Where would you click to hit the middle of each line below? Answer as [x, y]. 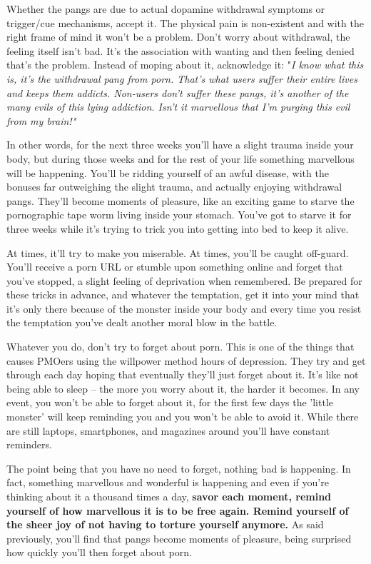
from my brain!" [41, 120]
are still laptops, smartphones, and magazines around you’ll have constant [168, 430]
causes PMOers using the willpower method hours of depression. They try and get [186, 360]
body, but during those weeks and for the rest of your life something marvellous [181, 158]
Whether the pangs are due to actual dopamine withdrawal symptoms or [166, 9]
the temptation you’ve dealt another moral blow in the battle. [142, 322]
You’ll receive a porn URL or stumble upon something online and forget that [175, 267]
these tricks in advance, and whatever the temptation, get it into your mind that [183, 294]
